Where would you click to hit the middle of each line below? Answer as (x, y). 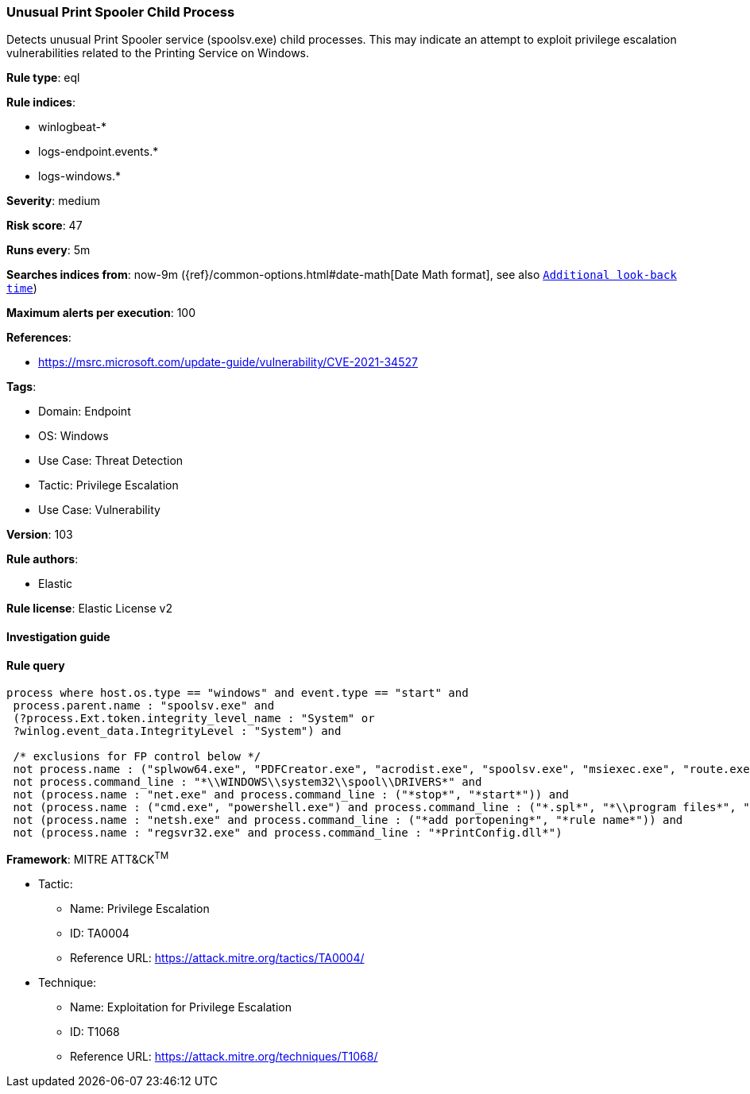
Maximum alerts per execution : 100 (101, 313)
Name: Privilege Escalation (140, 908)
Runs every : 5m (48, 250)
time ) (22, 288)
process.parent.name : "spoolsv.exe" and (144, 706)
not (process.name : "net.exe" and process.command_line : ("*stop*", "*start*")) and (291, 795)
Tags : (21, 387)
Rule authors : (43, 559)
